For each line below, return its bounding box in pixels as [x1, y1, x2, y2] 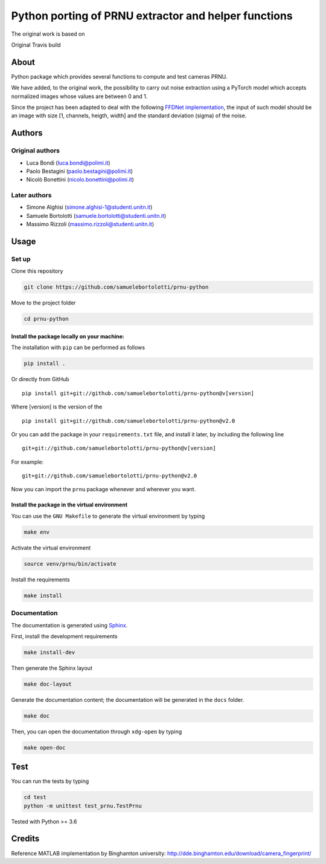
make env [24, 528, 50, 535]
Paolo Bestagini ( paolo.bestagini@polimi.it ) [26, 167, 133, 175]
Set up [11, 255, 31, 263]
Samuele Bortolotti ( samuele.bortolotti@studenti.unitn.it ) [26, 212, 167, 219]
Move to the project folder [11, 299, 76, 307]
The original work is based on [11, 30, 85, 38]
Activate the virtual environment [11, 544, 91, 551]
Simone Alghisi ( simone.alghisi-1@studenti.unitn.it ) [26, 203, 153, 211]
